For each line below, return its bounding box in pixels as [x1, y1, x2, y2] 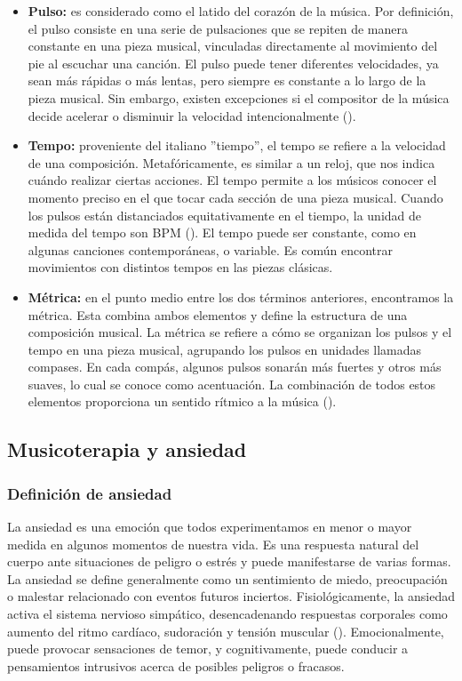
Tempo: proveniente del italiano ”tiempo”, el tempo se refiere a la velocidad [28, 136, 446, 155]
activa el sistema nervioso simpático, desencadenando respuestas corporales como [7, 605, 448, 623]
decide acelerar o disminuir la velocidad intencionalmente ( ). [28, 106, 356, 124]
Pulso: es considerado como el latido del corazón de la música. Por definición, [28, 2, 454, 20]
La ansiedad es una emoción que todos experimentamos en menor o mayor [7, 517, 412, 536]
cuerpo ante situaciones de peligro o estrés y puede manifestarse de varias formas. [7, 552, 451, 571]
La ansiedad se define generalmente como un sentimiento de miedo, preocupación [7, 569, 448, 588]
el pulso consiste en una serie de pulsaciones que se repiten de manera [28, 19, 409, 37]
